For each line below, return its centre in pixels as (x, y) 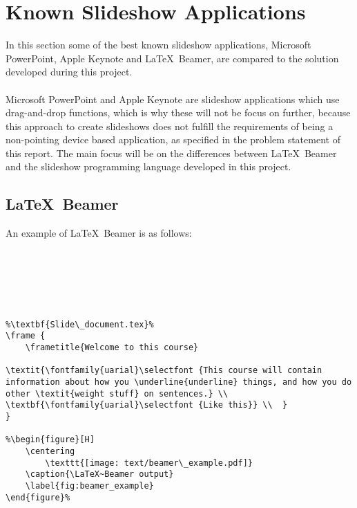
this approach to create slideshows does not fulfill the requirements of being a (170, 126)
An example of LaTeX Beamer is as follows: (99, 233)
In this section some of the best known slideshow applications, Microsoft (158, 45)
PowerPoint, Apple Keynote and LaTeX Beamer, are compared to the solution (172, 58)
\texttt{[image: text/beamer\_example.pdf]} (149, 463)
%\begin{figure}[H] (50, 440)
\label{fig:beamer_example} (89, 486)
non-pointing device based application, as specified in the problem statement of (173, 139)
